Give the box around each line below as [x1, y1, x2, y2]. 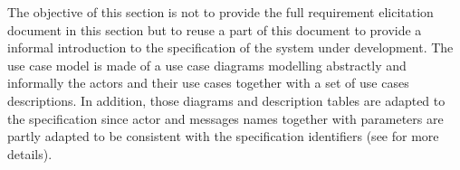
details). [7, 144, 53, 163]
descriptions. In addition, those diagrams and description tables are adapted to [7, 90, 446, 109]
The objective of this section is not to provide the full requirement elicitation [7, 3, 434, 21]
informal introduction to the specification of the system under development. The [7, 38, 454, 57]
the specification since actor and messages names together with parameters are [7, 109, 444, 127]
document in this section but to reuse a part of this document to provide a [7, 20, 422, 39]
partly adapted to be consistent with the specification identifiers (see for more [7, 127, 439, 146]
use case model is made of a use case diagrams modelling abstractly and [7, 55, 407, 74]
